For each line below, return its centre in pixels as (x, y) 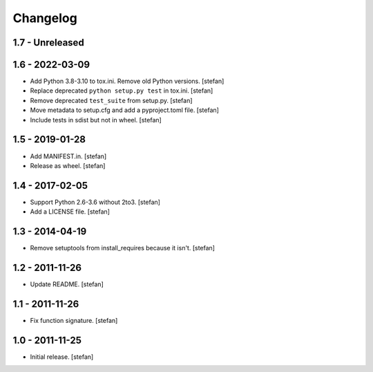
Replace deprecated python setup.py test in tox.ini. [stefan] (122, 91)
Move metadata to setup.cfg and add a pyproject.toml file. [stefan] (124, 110)
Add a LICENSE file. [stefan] (70, 212)
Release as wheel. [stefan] (68, 165)
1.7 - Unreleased (48, 43)
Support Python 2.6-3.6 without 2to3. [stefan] (95, 202)
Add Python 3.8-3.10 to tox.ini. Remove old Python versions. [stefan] (127, 81)
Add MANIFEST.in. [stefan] (68, 156)
